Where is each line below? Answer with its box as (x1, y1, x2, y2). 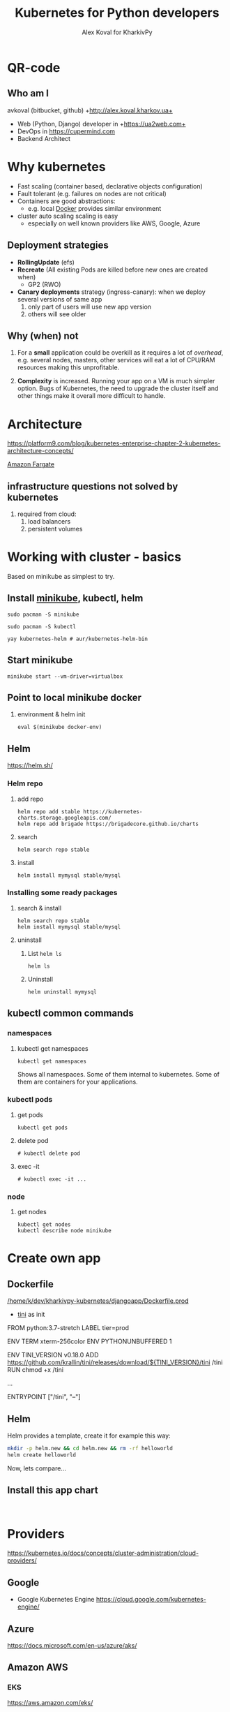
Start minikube (7, 654, 73, 666)
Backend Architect (17, 134, 71, 142)
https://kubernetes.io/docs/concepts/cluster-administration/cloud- (7, 1549, 199, 1558)
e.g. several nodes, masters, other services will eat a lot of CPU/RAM (17, 356, 215, 364)
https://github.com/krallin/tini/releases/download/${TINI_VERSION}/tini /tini (7, 1358, 223, 1366)
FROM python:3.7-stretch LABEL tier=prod (7, 1324, 130, 1332)
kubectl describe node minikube (17, 1227, 112, 1234)
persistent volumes (27, 525, 83, 533)
